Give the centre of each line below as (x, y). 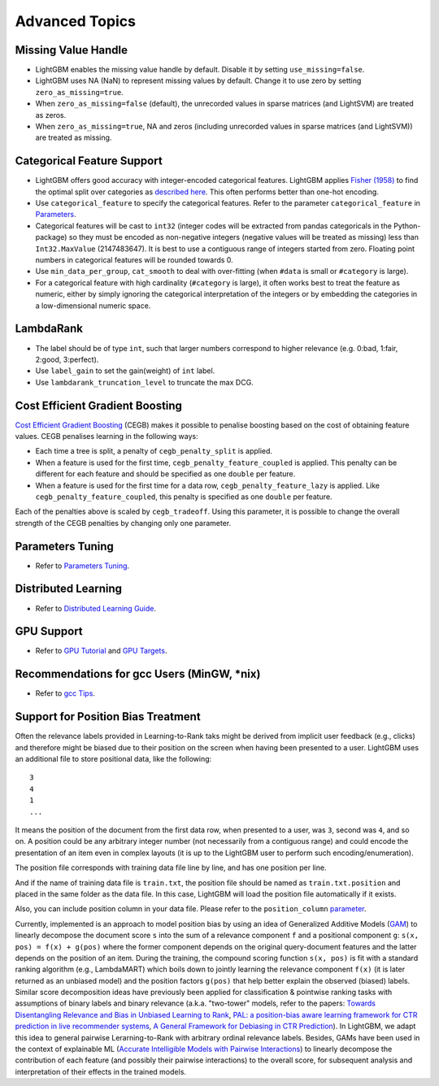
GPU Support (49, 631)
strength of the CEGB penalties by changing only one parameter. (123, 523)
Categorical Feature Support (89, 161)
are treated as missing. (74, 137)
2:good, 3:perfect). (67, 359)
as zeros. (51, 115)
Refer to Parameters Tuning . (83, 566)
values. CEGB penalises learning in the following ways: (106, 436)
